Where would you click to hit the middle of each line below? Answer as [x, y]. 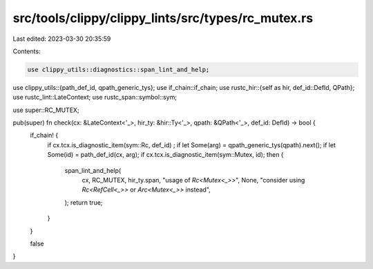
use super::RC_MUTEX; [46, 110]
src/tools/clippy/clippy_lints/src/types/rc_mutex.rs [163, 18]
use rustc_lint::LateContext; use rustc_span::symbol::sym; [95, 98]
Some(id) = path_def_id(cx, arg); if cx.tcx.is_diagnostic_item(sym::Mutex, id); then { [165, 155]
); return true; [84, 202]
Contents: [27, 51]
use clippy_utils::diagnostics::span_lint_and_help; [118, 69]
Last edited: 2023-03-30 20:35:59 [62, 39]
